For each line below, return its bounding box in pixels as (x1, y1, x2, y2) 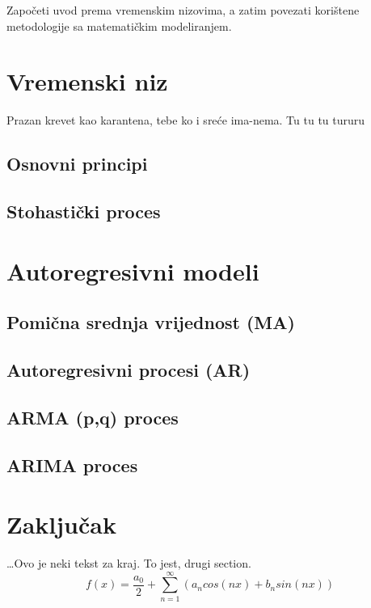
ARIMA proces (6, 452, 138, 477)
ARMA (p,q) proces (6, 404, 179, 429)
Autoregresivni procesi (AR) (6, 357, 251, 382)
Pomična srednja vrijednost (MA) (6, 310, 295, 335)
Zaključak (6, 508, 116, 541)
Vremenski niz (6, 65, 168, 98)
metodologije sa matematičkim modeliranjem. (6, 17, 232, 34)
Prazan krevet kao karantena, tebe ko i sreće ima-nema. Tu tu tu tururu (6, 112, 365, 129)
